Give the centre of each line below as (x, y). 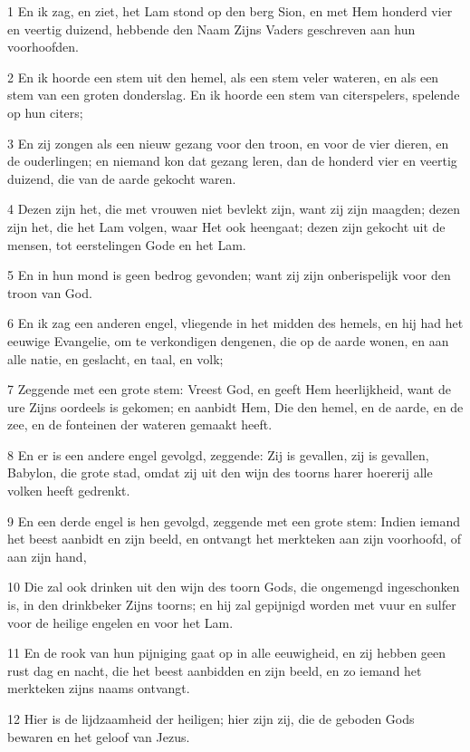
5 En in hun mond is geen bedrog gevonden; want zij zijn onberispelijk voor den (229, 275)
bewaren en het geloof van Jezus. (99, 736)
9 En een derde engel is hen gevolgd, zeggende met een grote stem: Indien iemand (234, 521)
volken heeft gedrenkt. (69, 491)
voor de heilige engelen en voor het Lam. (120, 622)
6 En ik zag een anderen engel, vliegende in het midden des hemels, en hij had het (235, 323)
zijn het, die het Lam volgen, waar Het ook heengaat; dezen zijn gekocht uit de (226, 226)
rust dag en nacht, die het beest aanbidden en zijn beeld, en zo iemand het (215, 670)
